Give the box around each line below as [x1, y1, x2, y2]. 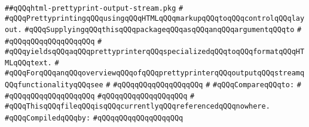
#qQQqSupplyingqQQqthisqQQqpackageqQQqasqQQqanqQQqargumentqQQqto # [25, 26, 302, 34]
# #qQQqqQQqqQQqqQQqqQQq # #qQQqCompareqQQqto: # [106, 80, 301, 89]
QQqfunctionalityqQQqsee [5, 80, 103, 89]
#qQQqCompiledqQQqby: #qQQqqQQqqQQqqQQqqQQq [5, 113, 183, 122]
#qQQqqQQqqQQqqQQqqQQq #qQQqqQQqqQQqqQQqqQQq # [5, 92, 195, 101]
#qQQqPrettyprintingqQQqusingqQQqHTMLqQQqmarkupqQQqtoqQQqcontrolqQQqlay [5, 14, 305, 23]
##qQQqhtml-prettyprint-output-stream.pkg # [5, 4, 183, 12]
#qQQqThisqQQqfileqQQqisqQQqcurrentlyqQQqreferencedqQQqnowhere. [5, 101, 270, 110]
